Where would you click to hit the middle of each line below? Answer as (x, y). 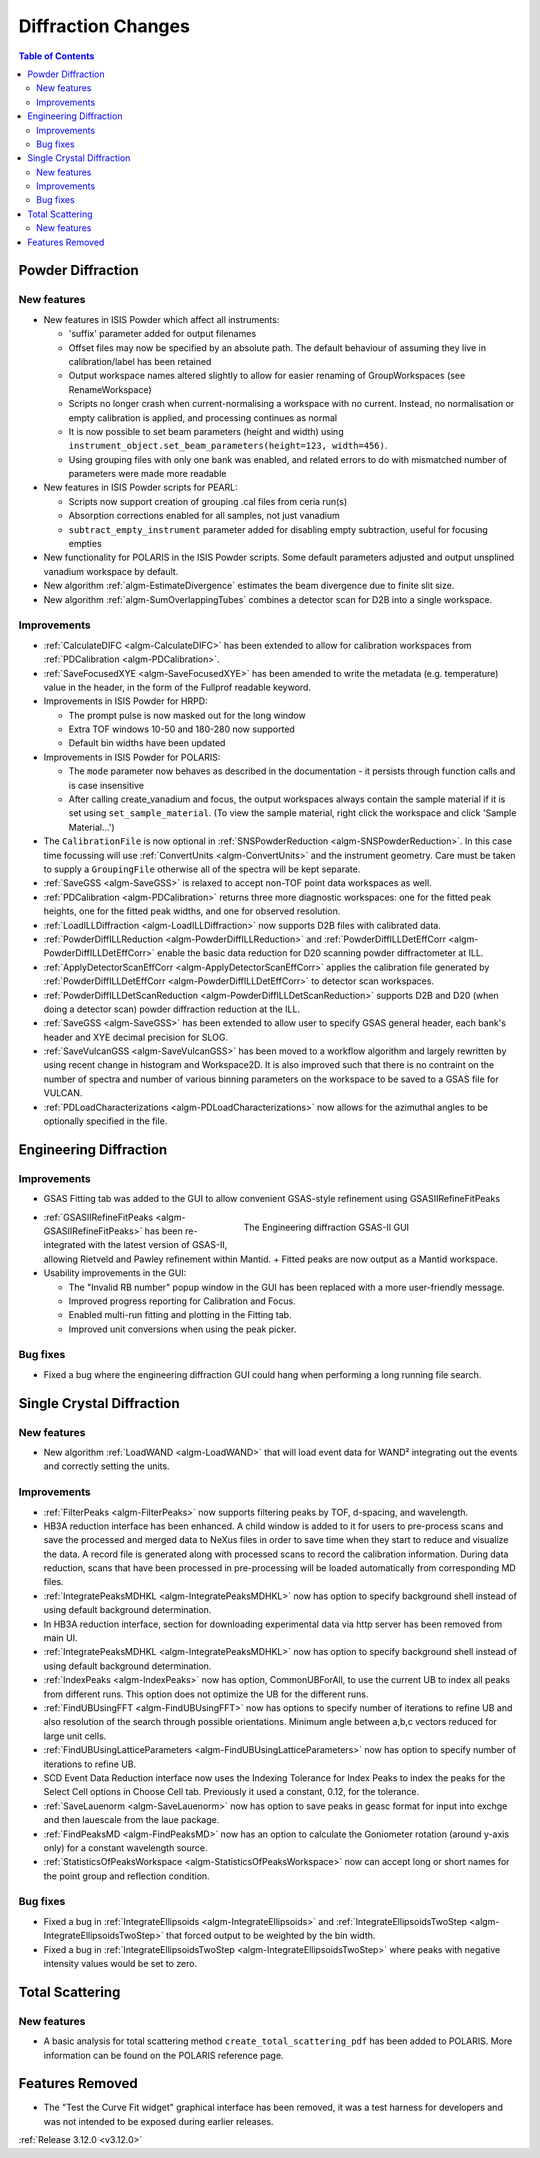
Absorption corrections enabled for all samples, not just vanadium (204, 516)
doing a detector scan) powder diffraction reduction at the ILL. (171, 1009)
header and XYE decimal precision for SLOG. (136, 1037)
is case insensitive (106, 785)
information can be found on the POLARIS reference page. (163, 2055)
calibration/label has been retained (140, 361)
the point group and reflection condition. (126, 1876)
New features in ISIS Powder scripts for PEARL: (141, 487)
